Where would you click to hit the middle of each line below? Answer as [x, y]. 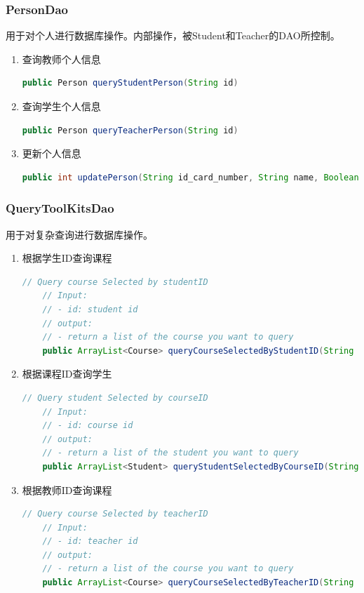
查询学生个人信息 [61, 106]
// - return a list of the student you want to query [170, 453]
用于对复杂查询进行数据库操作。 [79, 234]
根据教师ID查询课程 [67, 489]
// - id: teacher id [90, 541]
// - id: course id [88, 426]
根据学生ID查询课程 [67, 258]
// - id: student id [90, 309]
